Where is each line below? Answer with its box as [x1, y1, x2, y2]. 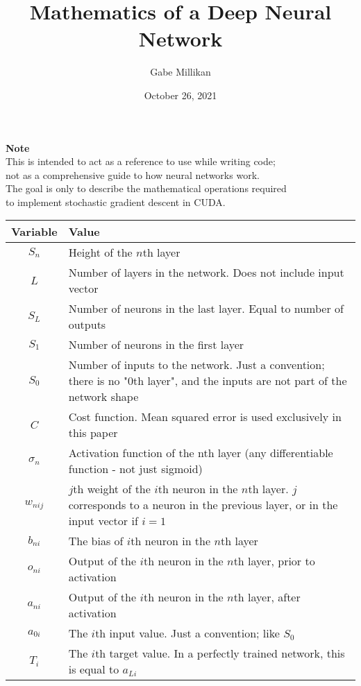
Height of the [68, 244, 133, 261]
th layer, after [233, 589, 301, 606]
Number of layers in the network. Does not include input [68, 264, 344, 281]
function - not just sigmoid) [68, 461, 203, 477]
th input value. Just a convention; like [95, 625, 280, 642]
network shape [68, 388, 139, 405]
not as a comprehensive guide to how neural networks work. [6, 167, 260, 182]
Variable [11, 223, 58, 240]
